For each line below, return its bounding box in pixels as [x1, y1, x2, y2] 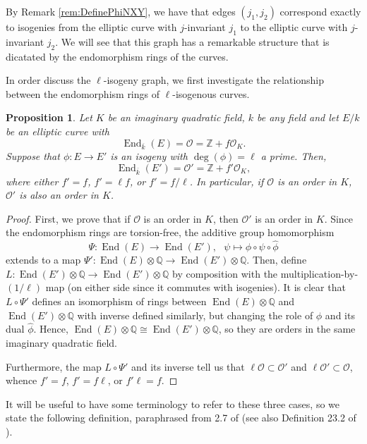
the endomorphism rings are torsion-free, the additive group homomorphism [6, 225, 335, 240]
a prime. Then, [260, 149, 327, 164]
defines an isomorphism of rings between [32, 294, 207, 309]
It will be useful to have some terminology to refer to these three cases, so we [6, 396, 340, 411]
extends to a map [6, 252, 81, 267]
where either [6, 173, 59, 188]
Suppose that [6, 149, 60, 164]
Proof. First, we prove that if [6, 211, 131, 226]
